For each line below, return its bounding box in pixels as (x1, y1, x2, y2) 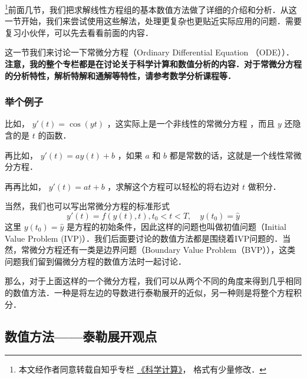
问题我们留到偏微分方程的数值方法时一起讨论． (5, 255, 186, 267)
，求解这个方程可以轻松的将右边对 (107, 180, 240, 192)
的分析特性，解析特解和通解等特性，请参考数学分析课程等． (5, 69, 236, 81)
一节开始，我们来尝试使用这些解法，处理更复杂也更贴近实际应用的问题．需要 (5, 15, 302, 27)
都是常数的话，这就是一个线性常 (169, 149, 293, 161)
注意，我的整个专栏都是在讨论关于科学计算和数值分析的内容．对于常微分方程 (5, 58, 302, 70)
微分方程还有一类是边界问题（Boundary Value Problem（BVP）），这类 (29, 243, 296, 256)
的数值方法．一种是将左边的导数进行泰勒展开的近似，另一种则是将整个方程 (5, 286, 293, 298)
